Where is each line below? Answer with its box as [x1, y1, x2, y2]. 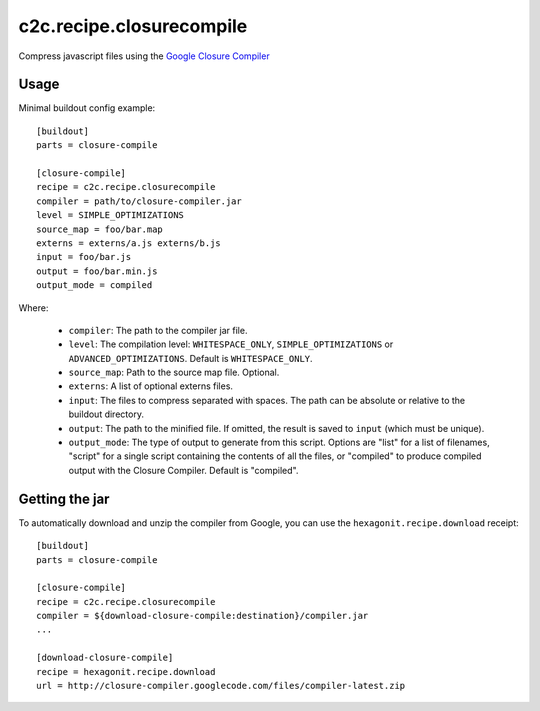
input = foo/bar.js [36, 251, 132, 263]
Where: [18, 301, 49, 314]
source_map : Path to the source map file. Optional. [68, 366, 280, 379]
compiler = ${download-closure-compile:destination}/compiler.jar [36, 610, 369, 622]
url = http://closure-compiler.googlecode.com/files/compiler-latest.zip [36, 680, 406, 692]
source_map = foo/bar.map [36, 223, 164, 235]
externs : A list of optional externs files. [68, 380, 234, 392]
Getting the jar [18, 490, 110, 507]
